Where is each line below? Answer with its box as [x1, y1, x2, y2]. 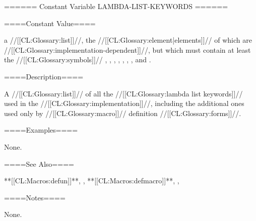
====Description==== [4, 71, 84, 81]
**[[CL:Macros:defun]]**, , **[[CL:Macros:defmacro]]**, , [4, 175, 179, 186]
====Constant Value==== [4, 18, 96, 28]
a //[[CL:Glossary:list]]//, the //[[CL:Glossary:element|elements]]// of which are [4, 35, 252, 45]
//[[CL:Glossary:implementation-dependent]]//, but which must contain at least [4, 44, 251, 55]
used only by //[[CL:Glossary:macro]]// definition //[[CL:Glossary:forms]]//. [4, 107, 241, 118]
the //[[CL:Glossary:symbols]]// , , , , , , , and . [4, 54, 151, 65]
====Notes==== [4, 192, 66, 202]
